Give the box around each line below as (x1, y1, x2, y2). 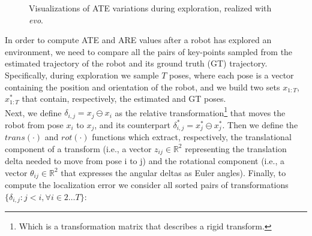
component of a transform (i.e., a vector (5, 142, 152, 155)
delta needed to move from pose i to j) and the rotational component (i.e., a (5, 155, 285, 167)
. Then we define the (222, 118, 298, 131)
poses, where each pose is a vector (169, 68, 294, 81)
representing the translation (185, 142, 287, 155)
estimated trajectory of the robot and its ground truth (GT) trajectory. (5, 57, 268, 69)
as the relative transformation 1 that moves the (115, 104, 286, 119)
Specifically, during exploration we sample (5, 68, 159, 81)
